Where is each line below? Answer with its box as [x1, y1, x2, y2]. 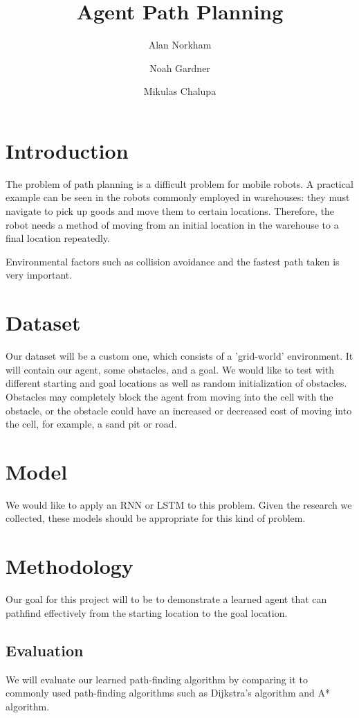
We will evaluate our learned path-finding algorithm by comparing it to [6, 672, 308, 686]
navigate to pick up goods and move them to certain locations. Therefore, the [6, 204, 335, 218]
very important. [6, 268, 73, 282]
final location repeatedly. [6, 231, 110, 245]
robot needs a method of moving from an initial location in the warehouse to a [6, 217, 339, 231]
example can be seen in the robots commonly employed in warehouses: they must [6, 190, 350, 204]
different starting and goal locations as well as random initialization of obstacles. [6, 376, 347, 390]
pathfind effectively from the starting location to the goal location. [6, 605, 288, 620]
